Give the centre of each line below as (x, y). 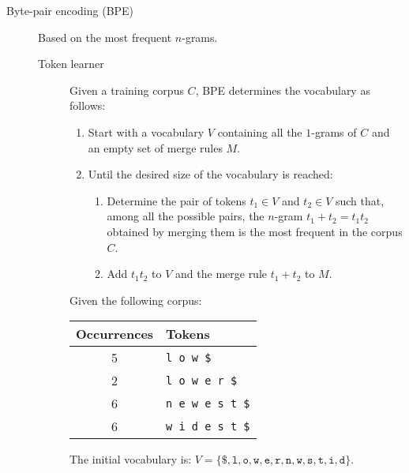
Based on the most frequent (105, 37)
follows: (88, 105)
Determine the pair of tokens (176, 200)
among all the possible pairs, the (186, 216)
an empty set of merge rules (155, 147)
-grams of (334, 131)
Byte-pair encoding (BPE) (70, 10)
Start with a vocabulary (146, 131)
